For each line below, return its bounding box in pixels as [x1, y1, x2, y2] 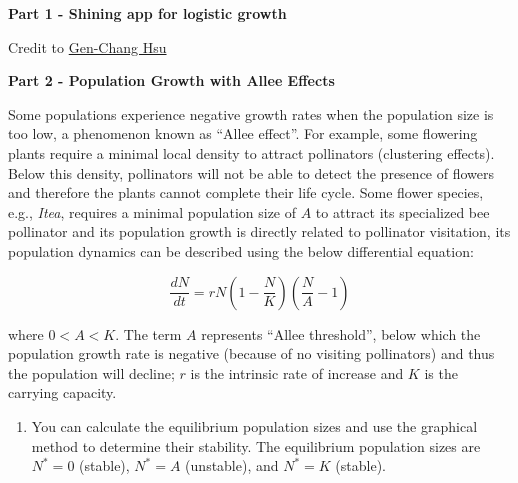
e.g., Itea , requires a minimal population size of [8, 201, 297, 222]
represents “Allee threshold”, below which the [201, 323, 481, 344]
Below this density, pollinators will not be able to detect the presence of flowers [8, 162, 494, 183]
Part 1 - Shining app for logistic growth [8, 3, 287, 23]
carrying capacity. [8, 382, 117, 403]
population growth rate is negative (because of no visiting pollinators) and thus [8, 343, 495, 364]
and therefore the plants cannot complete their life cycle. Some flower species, [8, 182, 484, 203]
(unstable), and [185, 455, 279, 476]
